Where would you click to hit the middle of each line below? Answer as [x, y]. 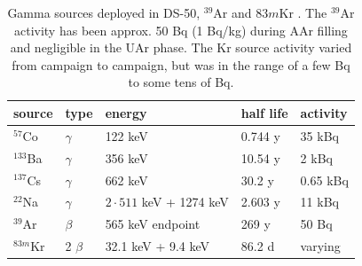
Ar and [232, 12]
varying [320, 246]
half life [264, 112]
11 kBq [319, 202]
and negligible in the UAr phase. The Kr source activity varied [181, 47]
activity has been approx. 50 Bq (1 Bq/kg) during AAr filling [181, 30]
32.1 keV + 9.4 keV [157, 246]
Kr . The [303, 12]
